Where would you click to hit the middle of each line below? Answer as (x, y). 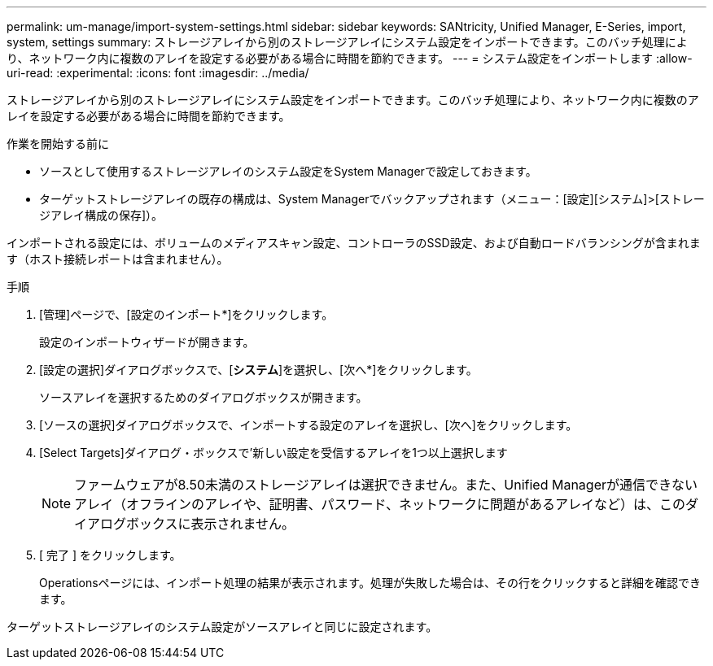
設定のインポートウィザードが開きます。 (147, 342)
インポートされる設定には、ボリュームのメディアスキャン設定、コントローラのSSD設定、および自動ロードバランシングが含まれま (354, 243)
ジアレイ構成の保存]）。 (101, 215)
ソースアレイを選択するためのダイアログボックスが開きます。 (203, 397)
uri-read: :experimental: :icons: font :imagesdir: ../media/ (158, 73)
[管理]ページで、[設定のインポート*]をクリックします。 (186, 314)
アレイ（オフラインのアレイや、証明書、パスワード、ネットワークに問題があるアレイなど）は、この (380, 504)
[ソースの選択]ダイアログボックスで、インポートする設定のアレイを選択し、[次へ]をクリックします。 (308, 425)
